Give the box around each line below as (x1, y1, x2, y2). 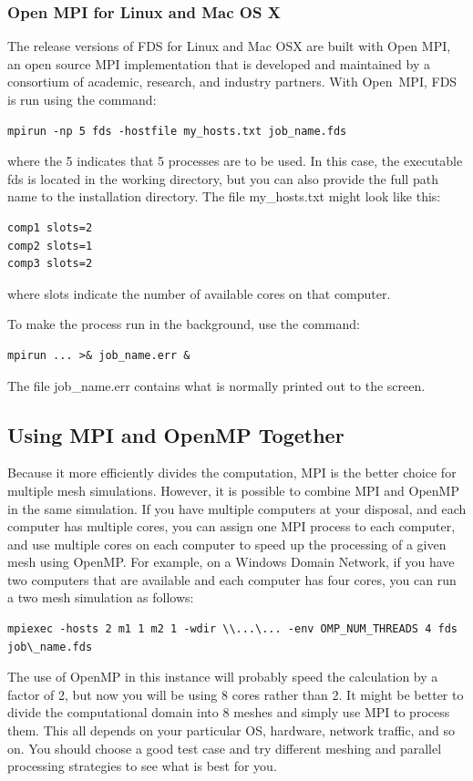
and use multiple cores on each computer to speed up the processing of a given (7, 534, 447, 553)
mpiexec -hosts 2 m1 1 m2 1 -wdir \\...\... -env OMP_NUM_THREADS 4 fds (7, 622, 458, 636)
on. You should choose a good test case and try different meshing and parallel (7, 738, 442, 757)
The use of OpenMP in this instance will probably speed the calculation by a (7, 667, 438, 686)
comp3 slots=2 (7, 257, 93, 271)
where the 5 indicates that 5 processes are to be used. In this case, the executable (7, 151, 463, 170)
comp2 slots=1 (7, 239, 93, 252)
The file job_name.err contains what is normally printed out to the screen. (7, 375, 426, 395)
